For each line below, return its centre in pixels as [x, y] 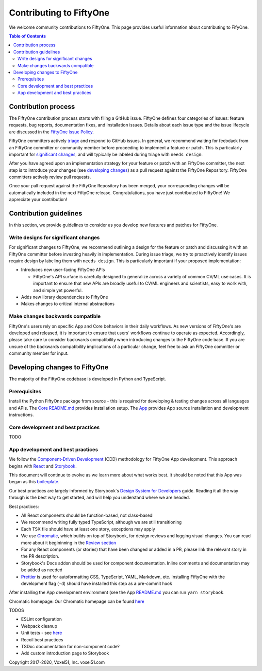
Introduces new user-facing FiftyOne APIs [63, 270]
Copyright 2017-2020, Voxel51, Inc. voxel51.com [57, 662]
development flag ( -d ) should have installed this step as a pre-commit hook [97, 583]
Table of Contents [27, 36]
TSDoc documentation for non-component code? [70, 647]
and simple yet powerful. [58, 290]
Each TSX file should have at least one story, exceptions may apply [88, 529]
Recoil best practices [42, 639]
